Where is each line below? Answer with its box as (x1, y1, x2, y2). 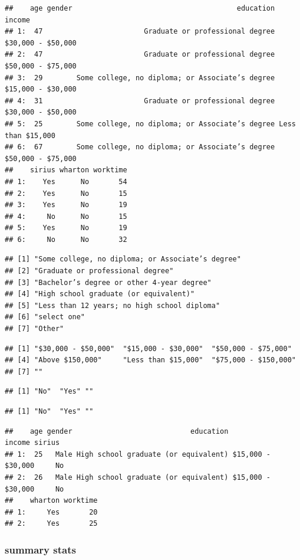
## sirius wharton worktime (5, 166, 127, 175)
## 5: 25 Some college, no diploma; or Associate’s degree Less (5, 119, 296, 128)
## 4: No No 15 (5, 212, 127, 221)
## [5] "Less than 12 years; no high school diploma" (5, 301, 220, 310)
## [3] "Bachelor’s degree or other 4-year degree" (5, 278, 212, 287)
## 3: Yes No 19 (5, 201, 127, 209)
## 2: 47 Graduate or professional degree (5, 50, 275, 59)
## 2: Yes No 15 (5, 189, 127, 198)
